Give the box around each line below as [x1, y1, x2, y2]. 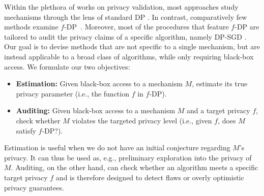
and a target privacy [187, 105, 250, 116]
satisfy [16, 125, 36, 136]
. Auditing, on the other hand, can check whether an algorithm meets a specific [11, 162, 258, 173]
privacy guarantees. [4, 182, 64, 192]
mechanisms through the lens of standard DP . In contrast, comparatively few [4, 11, 247, 22]
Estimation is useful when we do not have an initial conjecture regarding [4, 142, 230, 153]
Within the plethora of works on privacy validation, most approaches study [4, 2, 239, 12]
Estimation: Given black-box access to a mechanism [16, 78, 183, 89]
